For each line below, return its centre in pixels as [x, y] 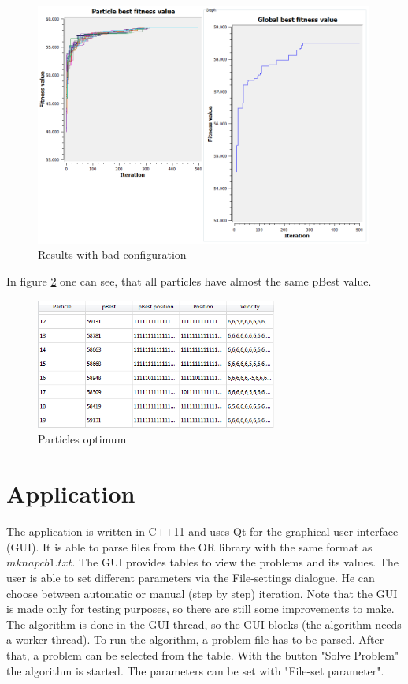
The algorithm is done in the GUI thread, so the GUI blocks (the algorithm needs [204, 624]
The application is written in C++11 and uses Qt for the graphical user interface [202, 531]
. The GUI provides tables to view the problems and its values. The [235, 562]
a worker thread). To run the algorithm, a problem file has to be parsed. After [195, 639]
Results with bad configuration [112, 254]
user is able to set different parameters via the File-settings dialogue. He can [191, 577]
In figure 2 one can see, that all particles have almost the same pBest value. [189, 281]
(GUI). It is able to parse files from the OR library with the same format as [189, 546]
